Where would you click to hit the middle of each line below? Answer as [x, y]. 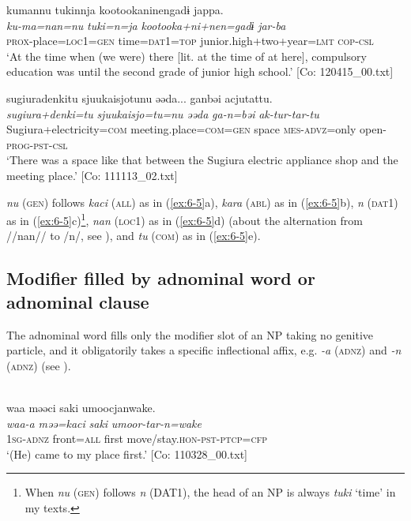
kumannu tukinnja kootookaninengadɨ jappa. [115, 9]
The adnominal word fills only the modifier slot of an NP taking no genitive [190, 334]
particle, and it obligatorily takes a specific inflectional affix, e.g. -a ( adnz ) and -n [204, 350]
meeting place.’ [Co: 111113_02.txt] [92, 175]
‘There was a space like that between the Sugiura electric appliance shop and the [202, 160]
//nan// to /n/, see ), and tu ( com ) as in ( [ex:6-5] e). [134, 236]
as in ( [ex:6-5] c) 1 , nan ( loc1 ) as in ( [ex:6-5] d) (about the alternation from [185, 219]
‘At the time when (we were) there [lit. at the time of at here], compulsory [187, 56]
